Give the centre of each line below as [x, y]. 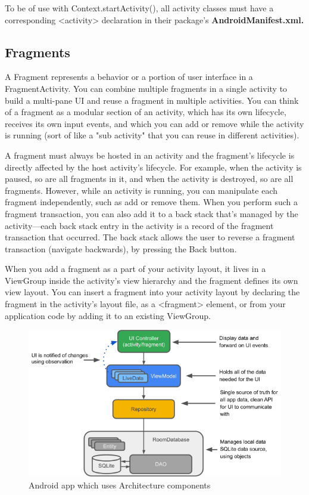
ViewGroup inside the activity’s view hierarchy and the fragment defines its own [152, 280]
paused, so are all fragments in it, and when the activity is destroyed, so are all [149, 179]
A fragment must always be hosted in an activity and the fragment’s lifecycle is [150, 155]
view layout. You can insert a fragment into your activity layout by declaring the [152, 292]
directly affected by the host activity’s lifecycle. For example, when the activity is [153, 167]
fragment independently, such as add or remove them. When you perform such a [151, 202]
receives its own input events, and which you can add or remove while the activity [154, 123]
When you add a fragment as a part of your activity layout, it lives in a [135, 269]
